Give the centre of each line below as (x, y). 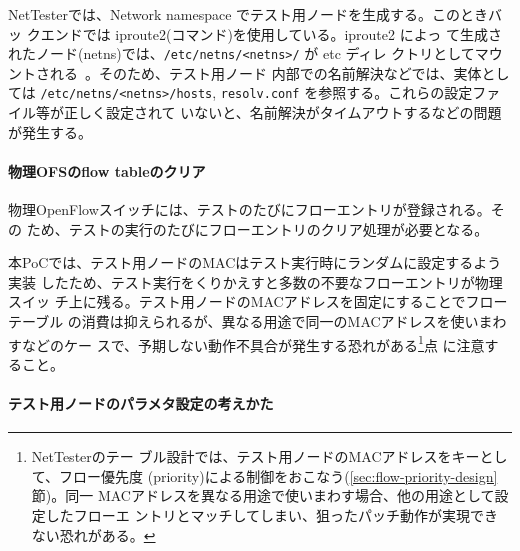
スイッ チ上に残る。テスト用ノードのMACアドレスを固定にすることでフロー (258, 301)
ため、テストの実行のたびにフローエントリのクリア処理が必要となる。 (257, 228)
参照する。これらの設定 (395, 92)
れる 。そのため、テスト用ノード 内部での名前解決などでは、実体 (265, 72)
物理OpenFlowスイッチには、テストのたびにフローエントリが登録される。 (249, 209)
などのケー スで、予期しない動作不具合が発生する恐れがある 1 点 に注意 (253, 343)
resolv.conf (260, 94)
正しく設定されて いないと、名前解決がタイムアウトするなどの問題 (282, 112)
